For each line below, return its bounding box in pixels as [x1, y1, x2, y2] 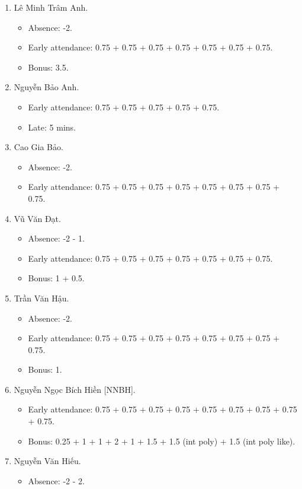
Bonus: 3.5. [28, 61, 69, 73]
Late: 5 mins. [28, 120, 76, 133]
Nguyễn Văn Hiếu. [14, 455, 81, 467]
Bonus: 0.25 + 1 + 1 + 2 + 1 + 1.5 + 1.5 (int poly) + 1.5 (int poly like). [28, 434, 295, 447]
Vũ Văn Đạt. [14, 212, 61, 224]
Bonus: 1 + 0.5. [28, 272, 85, 284]
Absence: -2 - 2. [28, 474, 85, 487]
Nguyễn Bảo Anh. [14, 81, 79, 93]
